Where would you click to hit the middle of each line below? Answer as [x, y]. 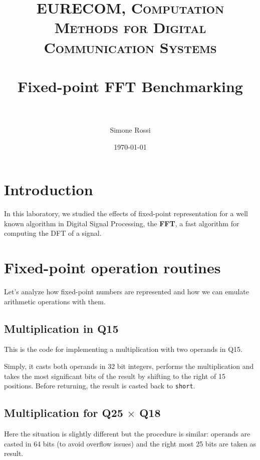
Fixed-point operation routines [112, 268]
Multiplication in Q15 [61, 328]
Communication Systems [130, 47]
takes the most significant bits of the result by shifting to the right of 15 [115, 376]
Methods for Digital [130, 27]
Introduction [49, 189]
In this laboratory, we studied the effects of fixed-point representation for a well [126, 213]
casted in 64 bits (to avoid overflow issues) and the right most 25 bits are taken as [130, 443]
